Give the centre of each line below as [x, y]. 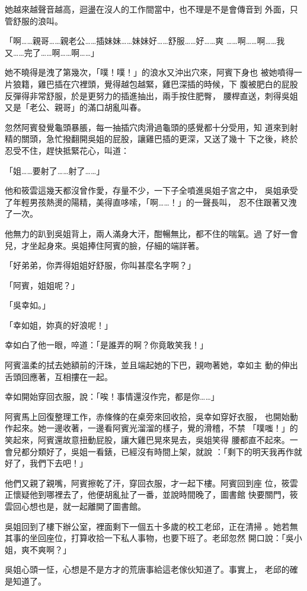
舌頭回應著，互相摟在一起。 [59, 376]
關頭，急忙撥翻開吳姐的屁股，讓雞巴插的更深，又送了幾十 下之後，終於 [159, 139]
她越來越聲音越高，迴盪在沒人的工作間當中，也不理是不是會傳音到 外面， [147, 9]
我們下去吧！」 [58, 463]
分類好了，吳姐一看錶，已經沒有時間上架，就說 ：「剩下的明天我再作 [162, 451]
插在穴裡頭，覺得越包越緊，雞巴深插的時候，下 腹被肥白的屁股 [176, 83]
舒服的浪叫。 [38, 20]
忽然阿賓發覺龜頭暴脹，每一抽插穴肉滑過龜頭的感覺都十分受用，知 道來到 [147, 127]
